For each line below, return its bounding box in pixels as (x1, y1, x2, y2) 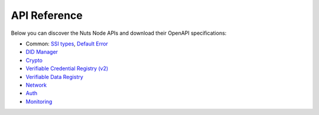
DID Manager (25, 48, 58, 55)
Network (25, 81, 47, 88)
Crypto (25, 57, 43, 64)
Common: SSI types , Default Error (25, 40, 109, 47)
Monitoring (25, 98, 53, 105)
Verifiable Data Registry (25, 73, 84, 80)
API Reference (11, 9, 83, 22)
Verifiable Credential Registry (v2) (25, 65, 109, 72)
